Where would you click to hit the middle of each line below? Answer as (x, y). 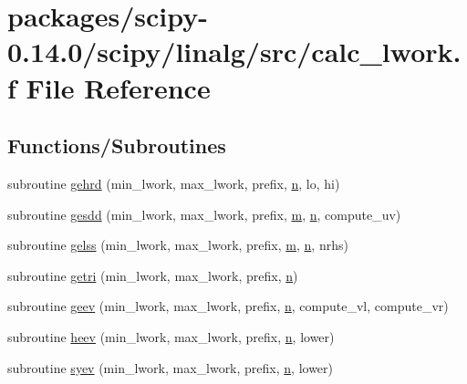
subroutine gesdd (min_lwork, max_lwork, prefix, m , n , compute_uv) (204, 214)
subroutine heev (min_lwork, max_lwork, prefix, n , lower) (171, 336)
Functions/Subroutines (117, 145)
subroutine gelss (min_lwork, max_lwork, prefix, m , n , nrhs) (178, 245)
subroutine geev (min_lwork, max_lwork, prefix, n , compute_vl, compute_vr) (228, 306)
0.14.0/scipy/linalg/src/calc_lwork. (234, 52)
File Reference (118, 87)
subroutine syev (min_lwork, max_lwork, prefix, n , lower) (171, 367)
